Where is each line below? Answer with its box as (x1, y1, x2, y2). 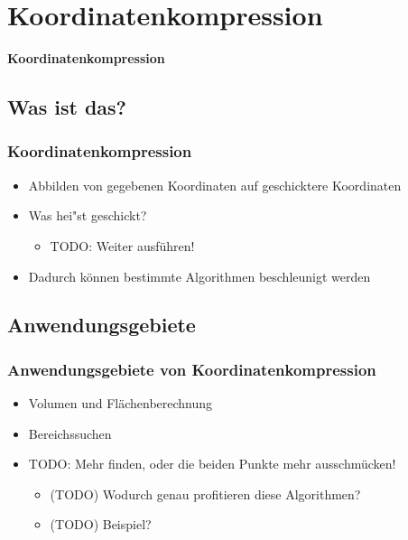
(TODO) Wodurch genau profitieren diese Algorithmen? (50, 484, 361, 503)
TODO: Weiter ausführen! (50, 236, 195, 255)
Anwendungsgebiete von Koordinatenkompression (7, 358, 376, 380)
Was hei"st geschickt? (28, 206, 147, 225)
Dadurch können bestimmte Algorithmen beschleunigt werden (28, 266, 371, 285)
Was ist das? (7, 93, 127, 121)
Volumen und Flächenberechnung (28, 394, 213, 413)
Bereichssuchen (28, 424, 112, 442)
